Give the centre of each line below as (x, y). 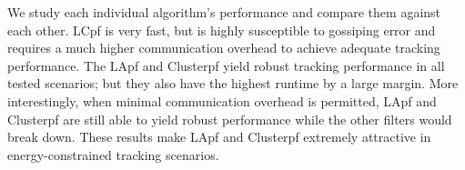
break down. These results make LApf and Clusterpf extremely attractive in (219, 137)
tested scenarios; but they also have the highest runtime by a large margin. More (233, 83)
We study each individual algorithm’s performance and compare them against (224, 12)
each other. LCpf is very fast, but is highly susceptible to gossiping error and (222, 30)
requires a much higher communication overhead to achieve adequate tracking (224, 48)
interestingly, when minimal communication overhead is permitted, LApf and (222, 100)
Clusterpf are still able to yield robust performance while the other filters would (230, 119)
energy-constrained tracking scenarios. (113, 154)
